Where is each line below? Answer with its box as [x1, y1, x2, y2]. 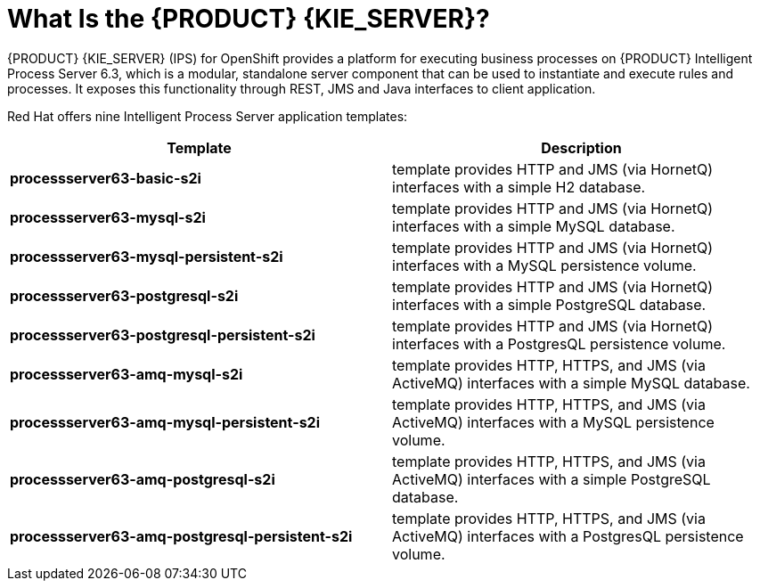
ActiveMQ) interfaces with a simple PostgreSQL [392, 470, 711, 488]
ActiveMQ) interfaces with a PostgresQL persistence [392, 527, 744, 545]
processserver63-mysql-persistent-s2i [10, 247, 283, 265]
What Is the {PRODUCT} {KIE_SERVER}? [7, 4, 490, 34]
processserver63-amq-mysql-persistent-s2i [10, 412, 321, 431]
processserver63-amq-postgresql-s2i [10, 470, 275, 488]
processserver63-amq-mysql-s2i [10, 364, 243, 383]
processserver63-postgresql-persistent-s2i [10, 325, 315, 344]
